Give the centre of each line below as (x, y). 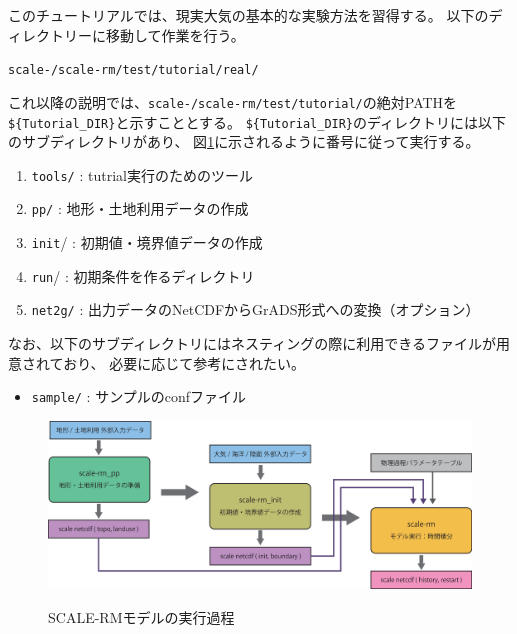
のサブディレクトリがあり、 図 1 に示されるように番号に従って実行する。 (244, 141)
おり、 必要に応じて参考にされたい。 (184, 362)
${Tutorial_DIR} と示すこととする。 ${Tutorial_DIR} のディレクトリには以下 (257, 121)
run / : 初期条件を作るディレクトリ (143, 275)
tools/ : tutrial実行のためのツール (142, 174)
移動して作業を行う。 (175, 34)
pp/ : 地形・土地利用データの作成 (140, 208)
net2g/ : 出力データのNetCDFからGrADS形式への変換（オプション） (255, 309)
